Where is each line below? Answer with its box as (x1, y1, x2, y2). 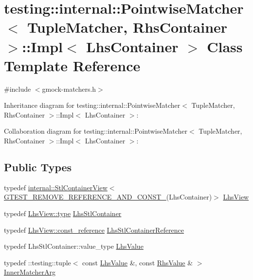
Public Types (4, 160, 72, 175)
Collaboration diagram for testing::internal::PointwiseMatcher (4, 126, 188, 136)
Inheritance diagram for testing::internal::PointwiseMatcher (4, 100, 181, 110)
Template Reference (4, 55, 141, 75)
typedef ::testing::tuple (4, 257, 71, 267)
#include (4, 83, 31, 94)
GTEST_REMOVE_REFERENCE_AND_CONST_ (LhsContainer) (4, 192, 212, 202)
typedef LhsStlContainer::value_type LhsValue (4, 241, 144, 251)
